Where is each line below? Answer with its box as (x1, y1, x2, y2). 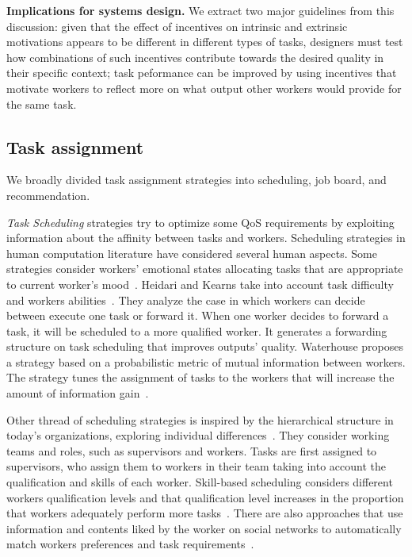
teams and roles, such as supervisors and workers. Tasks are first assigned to (6, 442, 377, 459)
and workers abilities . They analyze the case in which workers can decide (6, 291, 365, 308)
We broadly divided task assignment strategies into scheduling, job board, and (6, 171, 387, 188)
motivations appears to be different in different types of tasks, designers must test (6, 33, 403, 50)
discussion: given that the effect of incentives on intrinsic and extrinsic (6, 17, 348, 34)
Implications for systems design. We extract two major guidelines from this (6, 2, 395, 18)
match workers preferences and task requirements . (6, 536, 254, 552)
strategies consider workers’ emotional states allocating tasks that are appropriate (6, 260, 403, 277)
